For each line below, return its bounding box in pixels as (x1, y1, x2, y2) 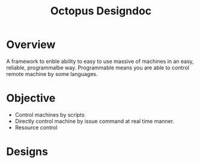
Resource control (14, 124, 58, 131)
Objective (6, 92, 56, 105)
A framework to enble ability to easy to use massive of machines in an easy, (6, 57, 194, 65)
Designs (6, 145, 48, 159)
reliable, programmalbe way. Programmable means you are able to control (6, 64, 189, 71)
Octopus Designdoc (50, 4, 152, 18)
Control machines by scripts (14, 111, 85, 118)
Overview (6, 38, 56, 51)
